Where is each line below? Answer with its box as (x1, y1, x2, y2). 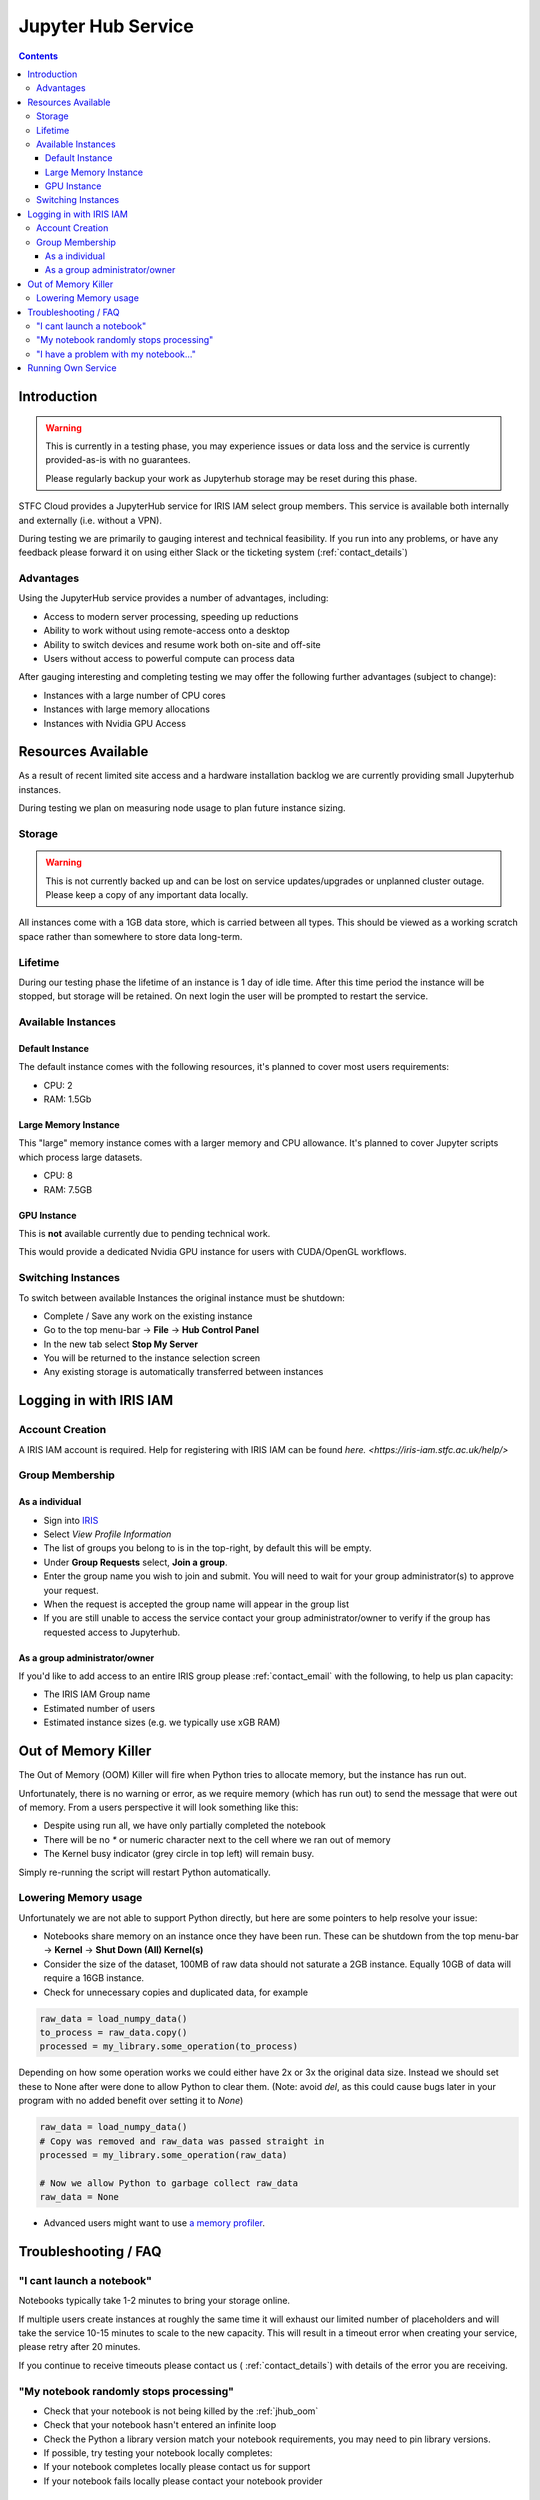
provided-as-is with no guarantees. (45, 454, 191, 466)
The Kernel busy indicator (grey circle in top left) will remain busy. (43, 1848, 315, 1860)
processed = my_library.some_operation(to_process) (39, 2041, 299, 2052)
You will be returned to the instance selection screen (43, 1352, 261, 1364)
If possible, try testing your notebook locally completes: (43, 2447, 273, 2459)
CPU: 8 (43, 1170, 74, 1182)
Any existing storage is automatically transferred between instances (43, 1366, 324, 1378)
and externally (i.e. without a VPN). (18, 514, 162, 526)
